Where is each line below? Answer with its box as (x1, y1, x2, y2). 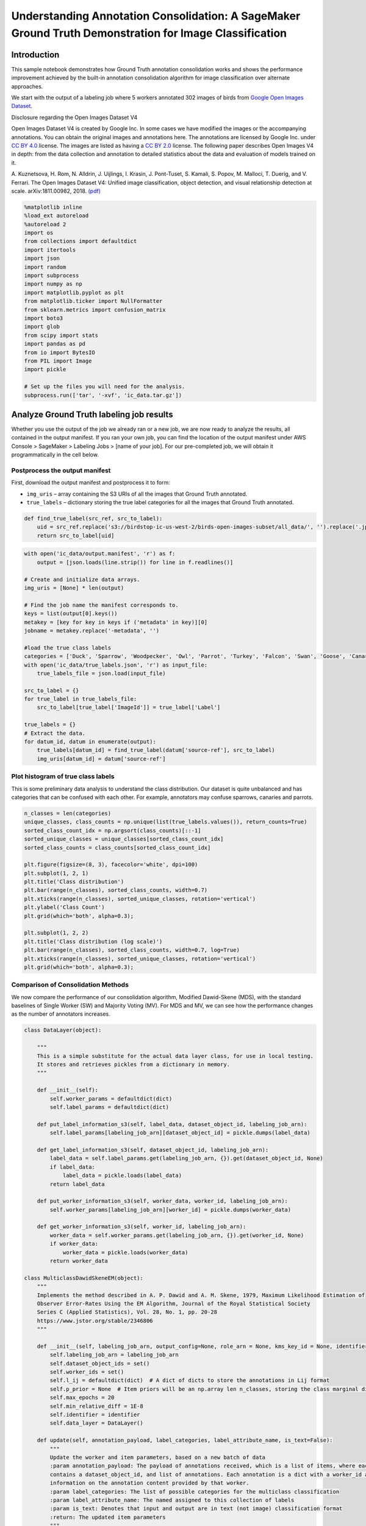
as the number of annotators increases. (11, 1010, 110, 1018)
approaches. (11, 82, 43, 90)
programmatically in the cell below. (11, 451, 99, 458)
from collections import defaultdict (24, 238, 137, 245)
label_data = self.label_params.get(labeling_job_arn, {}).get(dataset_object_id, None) (49, 1155, 323, 1162)
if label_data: (49, 1163, 96, 1170)
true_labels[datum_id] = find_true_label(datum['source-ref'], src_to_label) (37, 747, 276, 754)
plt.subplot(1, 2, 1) (24, 870, 89, 877)
